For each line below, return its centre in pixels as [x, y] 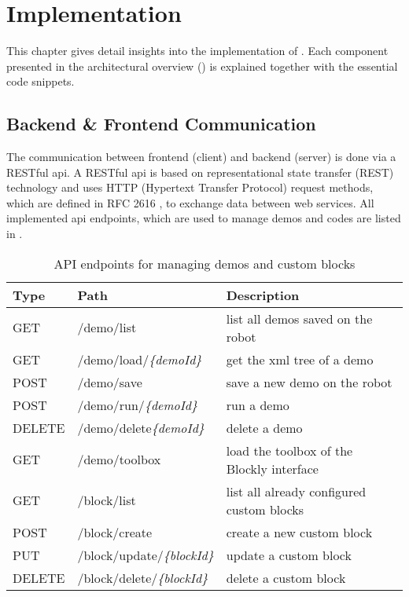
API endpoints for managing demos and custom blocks [204, 263]
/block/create [115, 532]
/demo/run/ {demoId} [138, 405]
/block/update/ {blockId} [146, 555]
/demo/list [107, 328]
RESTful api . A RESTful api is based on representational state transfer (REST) [200, 172]
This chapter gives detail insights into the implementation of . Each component [197, 51]
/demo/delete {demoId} [141, 427]
